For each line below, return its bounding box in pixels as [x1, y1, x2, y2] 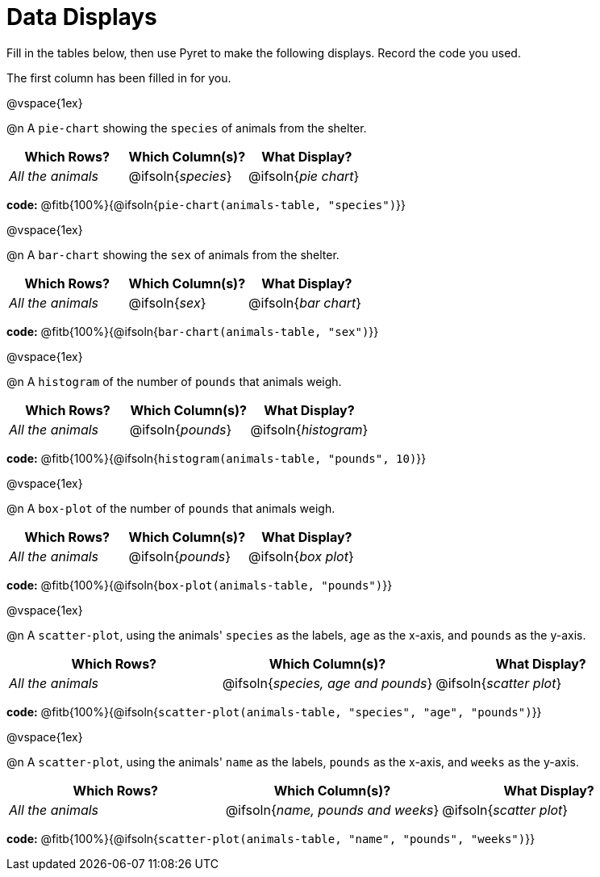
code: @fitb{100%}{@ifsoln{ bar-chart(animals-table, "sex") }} [6, 324, 379, 338]
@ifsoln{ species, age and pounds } [222, 674, 433, 691]
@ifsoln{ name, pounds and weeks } [225, 801, 440, 818]
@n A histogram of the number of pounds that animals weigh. [6, 374, 342, 388]
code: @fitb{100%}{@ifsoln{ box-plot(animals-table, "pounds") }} [6, 577, 393, 592]
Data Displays [6, 3, 157, 31]
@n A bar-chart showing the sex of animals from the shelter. [6, 247, 340, 262]
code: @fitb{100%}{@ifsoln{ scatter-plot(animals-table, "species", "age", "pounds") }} [6, 704, 542, 719]
